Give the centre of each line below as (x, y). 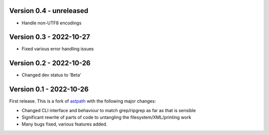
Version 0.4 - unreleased (49, 11)
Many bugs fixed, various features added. (65, 124)
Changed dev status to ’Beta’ (51, 75)
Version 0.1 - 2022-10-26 (49, 89)
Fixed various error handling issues (58, 49)
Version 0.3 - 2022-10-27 (50, 37)
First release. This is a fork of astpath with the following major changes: (83, 101)
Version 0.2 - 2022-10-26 (50, 63)
